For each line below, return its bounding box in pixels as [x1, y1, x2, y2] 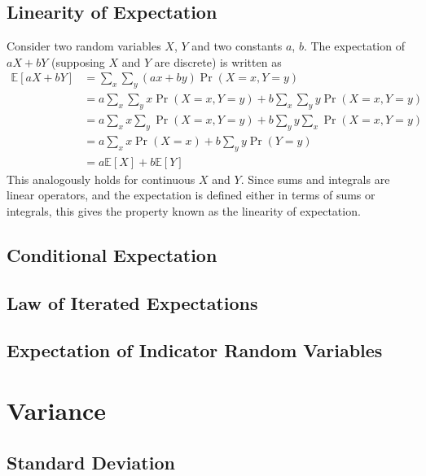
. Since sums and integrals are [240, 170, 390, 187]
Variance [7, 394, 107, 427]
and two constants [191, 37, 283, 55]
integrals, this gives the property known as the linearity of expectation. [7, 202, 361, 219]
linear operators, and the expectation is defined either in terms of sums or [7, 186, 375, 203]
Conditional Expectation [7, 242, 217, 267]
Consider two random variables [7, 37, 161, 55]
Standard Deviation [7, 449, 175, 474]
